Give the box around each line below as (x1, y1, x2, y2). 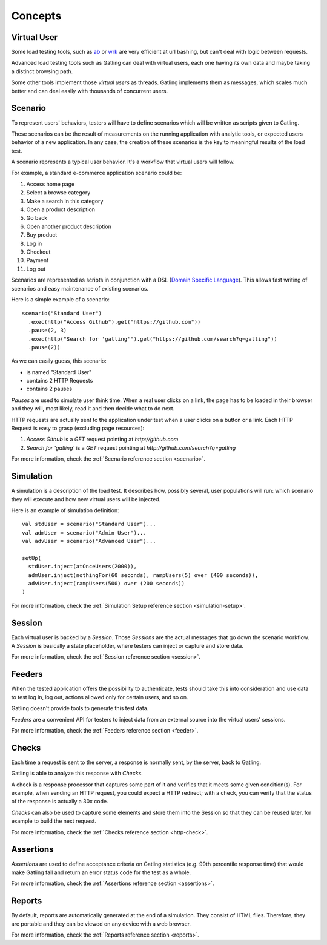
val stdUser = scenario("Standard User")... (22, 521, 157, 528)
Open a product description (26, 206, 95, 213)
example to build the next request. (11, 817, 97, 825)
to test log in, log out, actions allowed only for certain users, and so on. (11, 693, 188, 700)
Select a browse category (26, 189, 91, 196)
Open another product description (26, 223, 111, 230)
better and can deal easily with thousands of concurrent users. (11, 87, 168, 94)
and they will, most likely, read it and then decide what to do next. (11, 405, 175, 412)
